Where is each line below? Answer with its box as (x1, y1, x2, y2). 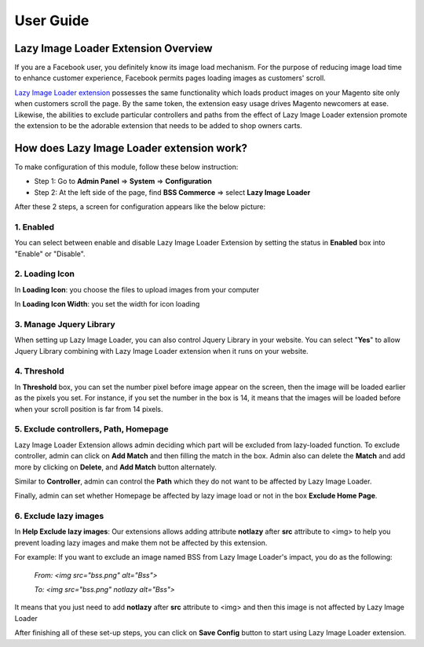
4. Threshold (14, 366, 64, 377)
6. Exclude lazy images (14, 511, 104, 522)
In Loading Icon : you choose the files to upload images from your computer (14, 285, 260, 294)
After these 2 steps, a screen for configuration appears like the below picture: (14, 202, 266, 211)
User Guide (14, 12, 90, 29)
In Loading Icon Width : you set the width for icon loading (14, 300, 200, 309)
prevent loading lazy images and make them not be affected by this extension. (14, 538, 268, 547)
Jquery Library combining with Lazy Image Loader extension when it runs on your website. (14, 346, 309, 355)
